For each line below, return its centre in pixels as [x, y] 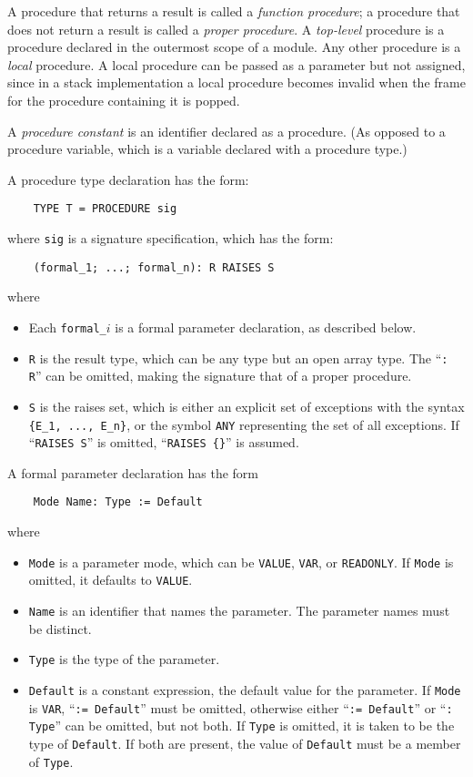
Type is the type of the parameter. [124, 659]
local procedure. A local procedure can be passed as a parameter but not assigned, [236, 64]
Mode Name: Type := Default [118, 502]
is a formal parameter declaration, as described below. [266, 327]
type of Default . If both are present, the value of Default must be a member [245, 743]
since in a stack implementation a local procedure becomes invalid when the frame [236, 82]
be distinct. [60, 628]
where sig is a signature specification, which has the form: [171, 238]
